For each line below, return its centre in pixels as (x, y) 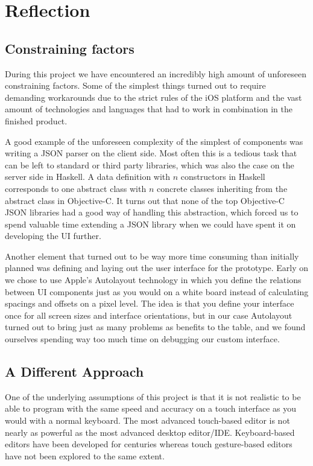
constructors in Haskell (223, 177)
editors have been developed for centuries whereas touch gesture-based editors (149, 444)
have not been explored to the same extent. (85, 455)
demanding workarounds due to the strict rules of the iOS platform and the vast (153, 97)
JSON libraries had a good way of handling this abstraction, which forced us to (152, 212)
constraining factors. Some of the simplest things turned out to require (135, 85)
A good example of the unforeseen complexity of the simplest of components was (154, 141)
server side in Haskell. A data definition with (88, 177)
